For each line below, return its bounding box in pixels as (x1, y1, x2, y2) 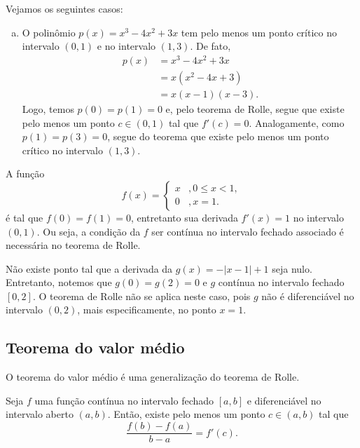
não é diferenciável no (261, 288, 354, 303)
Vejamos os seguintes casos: (6, 1, 123, 15)
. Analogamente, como (249, 115, 345, 130)
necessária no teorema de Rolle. (6, 238, 141, 252)
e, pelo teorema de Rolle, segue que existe (165, 101, 345, 116)
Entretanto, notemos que (6, 275, 112, 290)
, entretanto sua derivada (130, 210, 238, 224)
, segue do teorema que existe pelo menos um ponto (107, 129, 329, 144)
